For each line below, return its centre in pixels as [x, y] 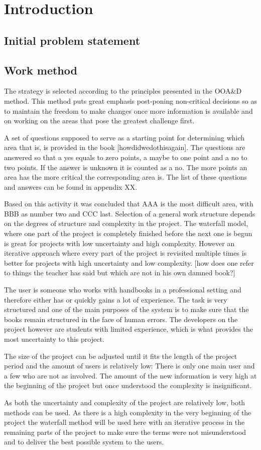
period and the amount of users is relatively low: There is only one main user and [129, 366]
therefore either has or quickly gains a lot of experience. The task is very [116, 299]
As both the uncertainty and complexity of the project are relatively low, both [125, 402]
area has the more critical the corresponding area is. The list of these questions [126, 177]
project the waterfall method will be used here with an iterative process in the [124, 422]
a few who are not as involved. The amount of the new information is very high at [130, 375]
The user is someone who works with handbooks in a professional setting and [123, 290]
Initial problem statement [72, 40]
